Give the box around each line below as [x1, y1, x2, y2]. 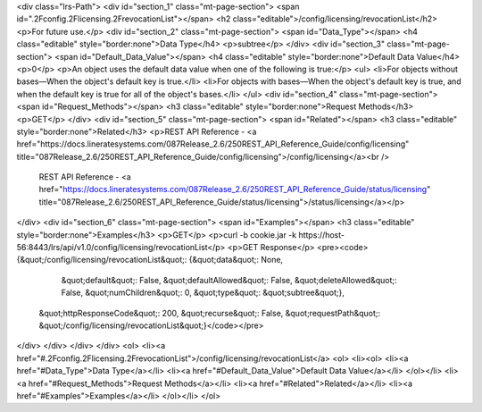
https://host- [298, 229, 345, 240]
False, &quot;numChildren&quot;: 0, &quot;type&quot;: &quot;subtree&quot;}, [61, 287, 345, 298]
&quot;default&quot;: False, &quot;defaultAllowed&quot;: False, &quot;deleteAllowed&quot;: [61, 274, 397, 285]
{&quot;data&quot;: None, [188, 255, 284, 265]
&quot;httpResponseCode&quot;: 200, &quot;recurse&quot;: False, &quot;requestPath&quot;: [38, 307, 381, 318]
